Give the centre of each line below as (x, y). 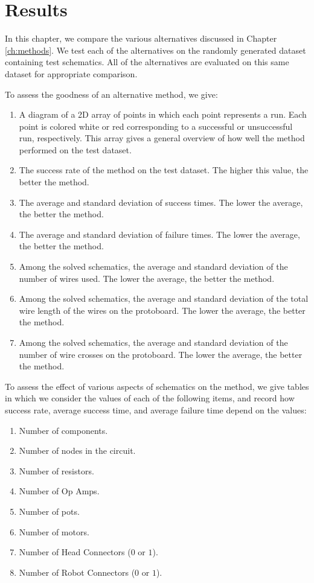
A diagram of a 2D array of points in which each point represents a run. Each (163, 114)
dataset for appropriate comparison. (71, 73)
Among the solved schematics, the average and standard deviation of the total (164, 298)
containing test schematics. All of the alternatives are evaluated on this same (147, 62)
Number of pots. (49, 511)
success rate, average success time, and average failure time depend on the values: (156, 409)
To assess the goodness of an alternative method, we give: (111, 94)
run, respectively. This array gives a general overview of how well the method (162, 138)
